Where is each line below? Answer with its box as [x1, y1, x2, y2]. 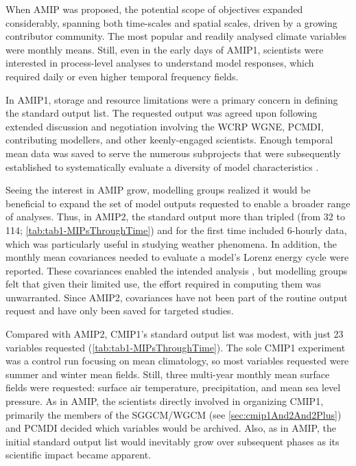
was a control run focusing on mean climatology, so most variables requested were [5, 353, 349, 368]
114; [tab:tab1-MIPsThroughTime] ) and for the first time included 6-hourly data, [5, 222, 347, 237]
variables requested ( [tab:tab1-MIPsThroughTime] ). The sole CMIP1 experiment [5, 340, 346, 354]
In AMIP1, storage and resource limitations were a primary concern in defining [5, 92, 338, 106]
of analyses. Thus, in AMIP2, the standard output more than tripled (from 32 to [5, 209, 345, 224]
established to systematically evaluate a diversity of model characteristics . [5, 159, 319, 174]
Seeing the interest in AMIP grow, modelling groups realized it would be [5, 183, 311, 197]
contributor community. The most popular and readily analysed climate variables [5, 29, 347, 43]
